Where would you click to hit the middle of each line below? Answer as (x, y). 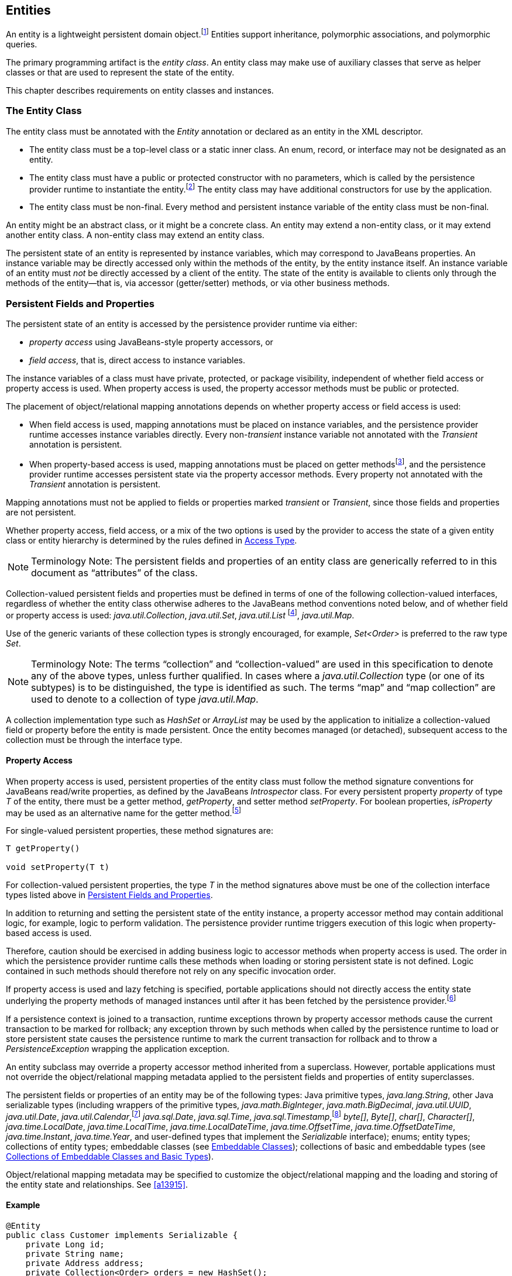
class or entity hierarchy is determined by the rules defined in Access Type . (152, 540)
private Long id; (65, 1244)
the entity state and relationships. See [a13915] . (97, 1184)
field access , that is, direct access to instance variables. (137, 360)
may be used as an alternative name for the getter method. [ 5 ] (124, 812)
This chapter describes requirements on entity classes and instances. (140, 91)
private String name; (75, 1253)
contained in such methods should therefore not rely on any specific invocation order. (171, 971)
